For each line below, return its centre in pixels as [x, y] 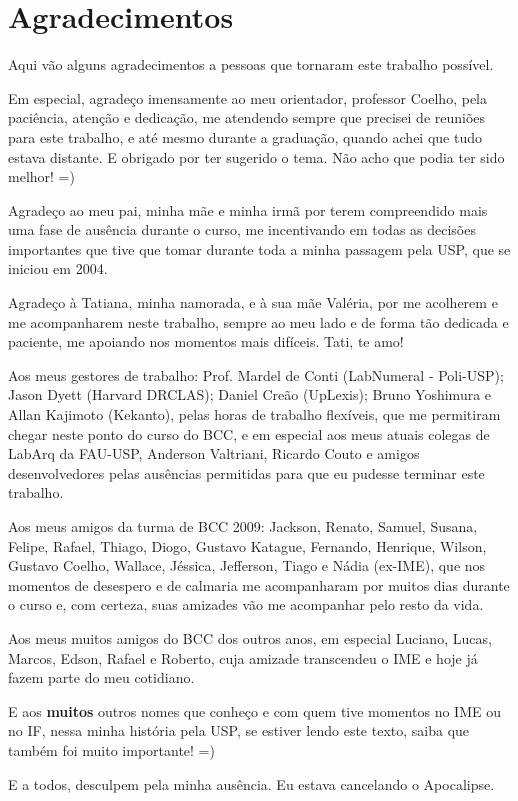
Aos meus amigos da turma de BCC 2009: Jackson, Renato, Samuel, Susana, [243, 526]
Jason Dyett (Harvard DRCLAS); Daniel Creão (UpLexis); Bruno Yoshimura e [250, 394]
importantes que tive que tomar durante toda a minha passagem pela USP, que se [259, 248]
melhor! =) [41, 176]
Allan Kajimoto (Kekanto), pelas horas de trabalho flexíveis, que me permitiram [254, 414]
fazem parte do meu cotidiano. [101, 677]
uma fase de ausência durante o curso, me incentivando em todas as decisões [242, 229]
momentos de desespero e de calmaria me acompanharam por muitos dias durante [259, 584]
